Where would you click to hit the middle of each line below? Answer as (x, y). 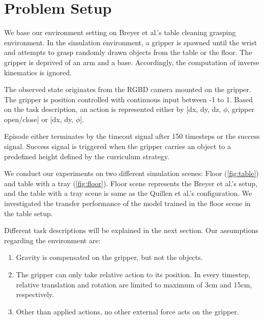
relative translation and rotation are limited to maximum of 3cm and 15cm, (134, 284)
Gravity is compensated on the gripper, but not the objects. (109, 257)
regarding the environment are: (52, 240)
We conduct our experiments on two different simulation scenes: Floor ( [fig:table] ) (131, 173)
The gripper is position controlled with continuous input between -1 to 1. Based (128, 99)
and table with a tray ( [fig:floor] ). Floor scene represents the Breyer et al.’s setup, (131, 183)
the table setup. (28, 213)
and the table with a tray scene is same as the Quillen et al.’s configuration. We (128, 193)
